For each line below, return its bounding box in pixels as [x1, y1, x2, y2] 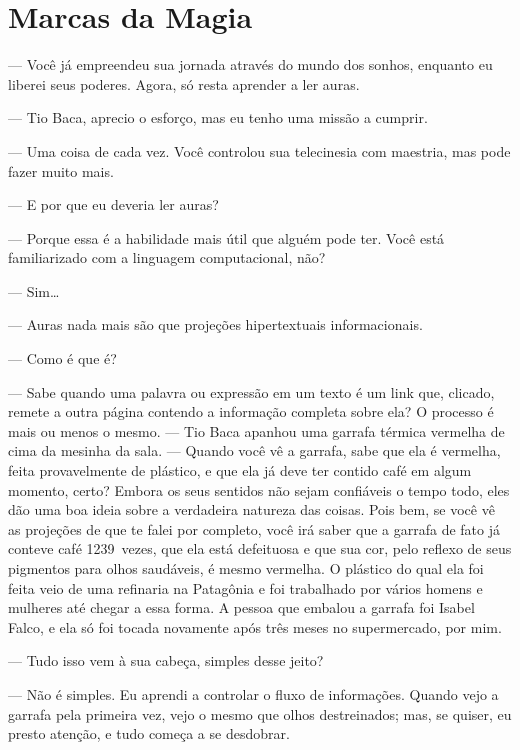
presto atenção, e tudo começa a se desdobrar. [8, 723, 290, 744]
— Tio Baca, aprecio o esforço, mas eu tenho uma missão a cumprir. [8, 107, 428, 128]
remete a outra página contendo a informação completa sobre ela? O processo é [8, 401, 494, 422]
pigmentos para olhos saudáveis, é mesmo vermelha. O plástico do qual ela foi [8, 558, 484, 578]
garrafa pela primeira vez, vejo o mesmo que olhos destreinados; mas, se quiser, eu [8, 703, 512, 724]
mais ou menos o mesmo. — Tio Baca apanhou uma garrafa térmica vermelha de [8, 420, 505, 441]
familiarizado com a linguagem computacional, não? [8, 247, 326, 268]
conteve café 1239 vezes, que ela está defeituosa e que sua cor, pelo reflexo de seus [8, 538, 512, 559]
